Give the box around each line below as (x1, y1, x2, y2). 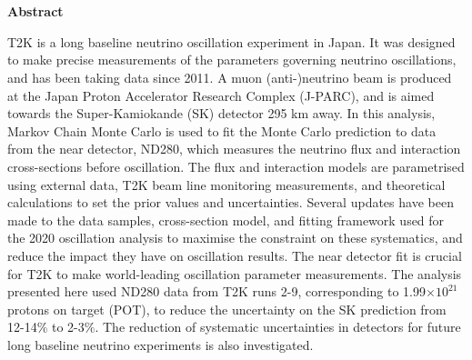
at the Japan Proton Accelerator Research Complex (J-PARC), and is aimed (7, 85, 435, 105)
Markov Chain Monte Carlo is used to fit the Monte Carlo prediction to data (7, 121, 437, 140)
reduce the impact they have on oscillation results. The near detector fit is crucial (7, 245, 462, 265)
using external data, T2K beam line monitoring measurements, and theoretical (7, 175, 446, 194)
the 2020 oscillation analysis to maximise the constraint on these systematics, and (7, 228, 463, 247)
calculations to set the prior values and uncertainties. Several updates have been (7, 193, 454, 212)
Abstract (7, 2, 64, 21)
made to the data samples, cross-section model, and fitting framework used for (7, 210, 445, 229)
